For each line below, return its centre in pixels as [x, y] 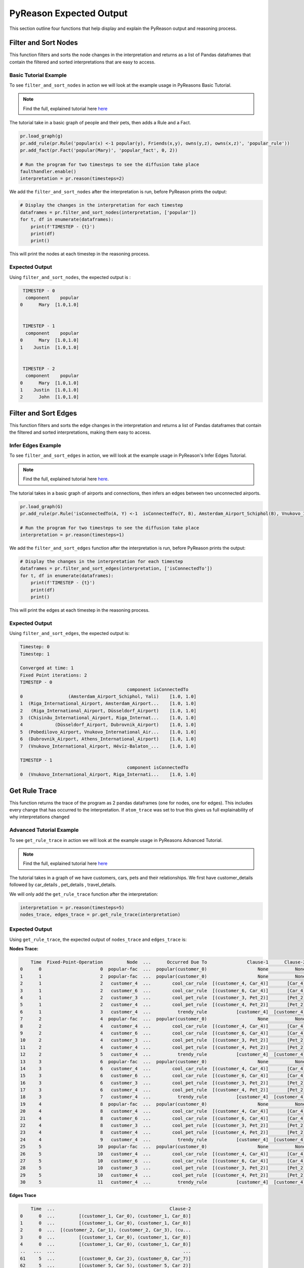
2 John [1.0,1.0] [50, 397]
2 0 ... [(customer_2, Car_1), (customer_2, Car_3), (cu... [106, 1230]
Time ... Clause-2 [111, 1209]
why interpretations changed [40, 817]
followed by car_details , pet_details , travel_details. [63, 885]
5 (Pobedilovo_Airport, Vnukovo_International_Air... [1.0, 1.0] [108, 732]
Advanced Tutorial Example [44, 830]
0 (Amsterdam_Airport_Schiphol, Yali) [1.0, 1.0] [108, 696]
